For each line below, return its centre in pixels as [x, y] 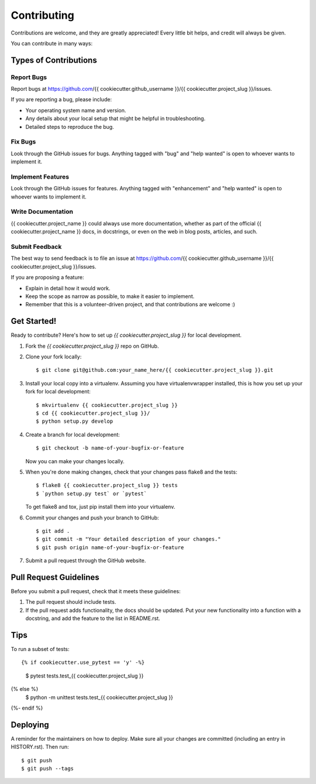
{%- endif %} [27, 708]
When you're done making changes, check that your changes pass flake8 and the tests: [131, 472]
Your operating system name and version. [76, 110]
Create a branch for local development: [73, 434]
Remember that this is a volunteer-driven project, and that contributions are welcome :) [130, 304]
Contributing [42, 15]
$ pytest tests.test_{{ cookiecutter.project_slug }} [85, 676]
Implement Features [40, 177]
